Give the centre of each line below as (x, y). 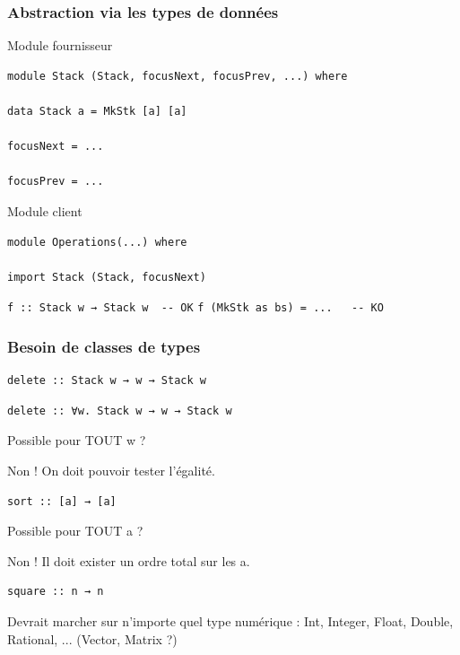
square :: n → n (56, 592)
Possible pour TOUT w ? (77, 440)
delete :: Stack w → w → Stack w (107, 381)
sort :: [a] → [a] (62, 501)
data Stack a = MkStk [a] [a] (97, 111)
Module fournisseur (60, 45)
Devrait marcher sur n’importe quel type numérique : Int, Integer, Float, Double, (230, 620)
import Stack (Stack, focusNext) (107, 277)
